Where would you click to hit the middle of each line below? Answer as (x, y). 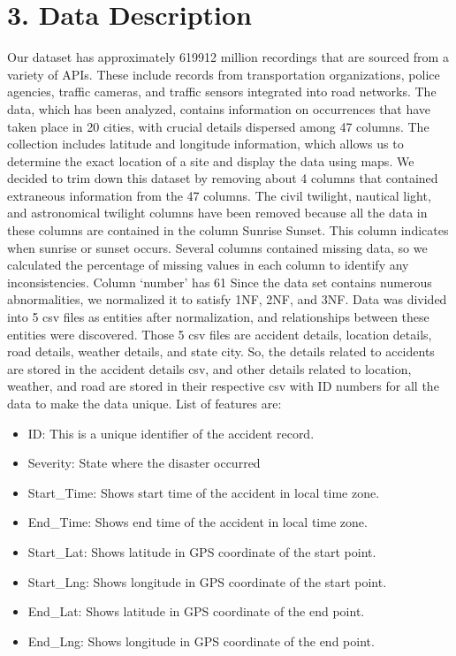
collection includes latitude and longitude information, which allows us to (205, 144)
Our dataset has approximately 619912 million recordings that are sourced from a (228, 57)
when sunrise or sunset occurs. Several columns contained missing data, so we (217, 247)
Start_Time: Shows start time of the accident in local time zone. (204, 492)
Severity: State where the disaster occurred (144, 463)
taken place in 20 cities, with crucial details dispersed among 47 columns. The (218, 126)
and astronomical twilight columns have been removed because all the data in (217, 213)
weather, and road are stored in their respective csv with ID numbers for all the (223, 386)
